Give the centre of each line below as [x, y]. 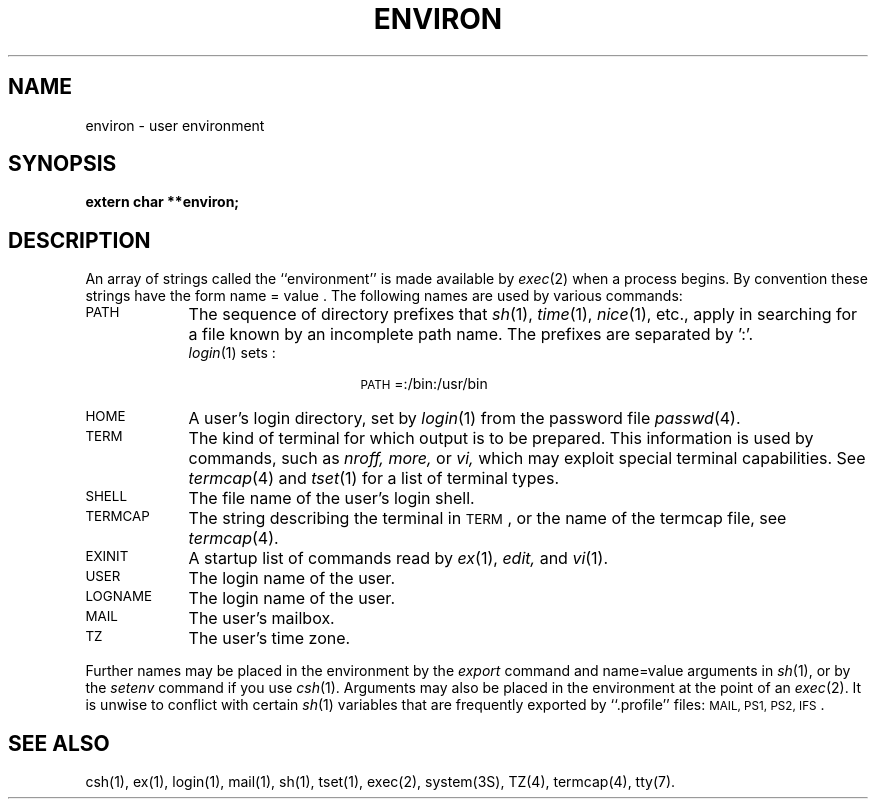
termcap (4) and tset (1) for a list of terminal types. [373, 478]
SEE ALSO [59, 743]
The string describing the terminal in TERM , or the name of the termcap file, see [487, 518]
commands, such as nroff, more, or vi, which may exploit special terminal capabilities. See [527, 458]
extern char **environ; [162, 202]
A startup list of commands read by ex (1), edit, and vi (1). [398, 558]
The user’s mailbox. [261, 618]
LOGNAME [118, 596]
